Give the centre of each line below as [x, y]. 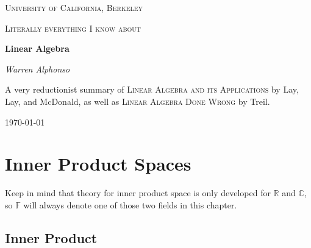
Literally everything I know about [73, 28]
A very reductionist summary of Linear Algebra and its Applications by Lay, [152, 89]
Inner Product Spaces [98, 164]
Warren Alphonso [38, 69]
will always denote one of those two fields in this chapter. [130, 204]
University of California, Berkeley [74, 7]
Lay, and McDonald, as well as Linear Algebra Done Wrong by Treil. [138, 101]
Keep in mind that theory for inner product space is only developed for [138, 193]
